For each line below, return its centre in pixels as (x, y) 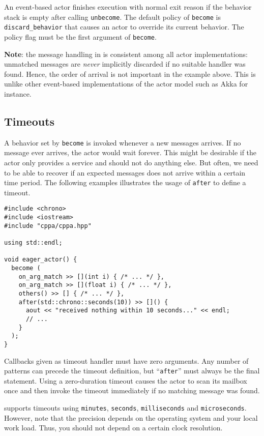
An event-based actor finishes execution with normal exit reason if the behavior (128, 7)
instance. (18, 93)
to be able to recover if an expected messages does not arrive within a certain (125, 172)
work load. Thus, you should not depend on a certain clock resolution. (113, 428)
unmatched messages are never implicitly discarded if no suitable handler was (125, 64)
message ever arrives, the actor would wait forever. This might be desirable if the (130, 152)
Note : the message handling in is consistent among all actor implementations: (126, 54)
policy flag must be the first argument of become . (80, 36)
